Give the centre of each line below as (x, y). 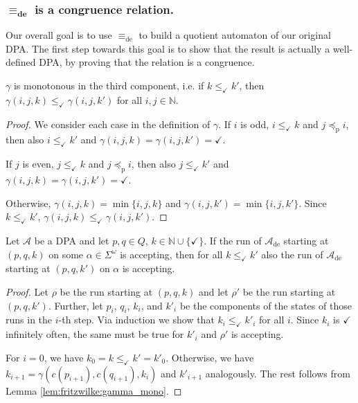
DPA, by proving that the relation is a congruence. (147, 62)
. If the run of (233, 240)
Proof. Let (27, 291)
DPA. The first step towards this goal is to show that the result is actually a (168, 48)
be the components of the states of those (266, 305)
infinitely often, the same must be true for (95, 334)
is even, (38, 164)
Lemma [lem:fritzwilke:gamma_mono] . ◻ (94, 390)
